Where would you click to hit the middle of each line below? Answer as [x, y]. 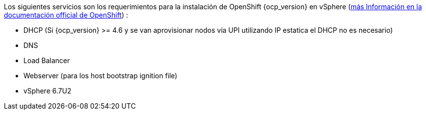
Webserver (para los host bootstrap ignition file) [100, 76]
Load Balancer [47, 60]
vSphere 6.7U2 [47, 91]
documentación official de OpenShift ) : [66, 15]
